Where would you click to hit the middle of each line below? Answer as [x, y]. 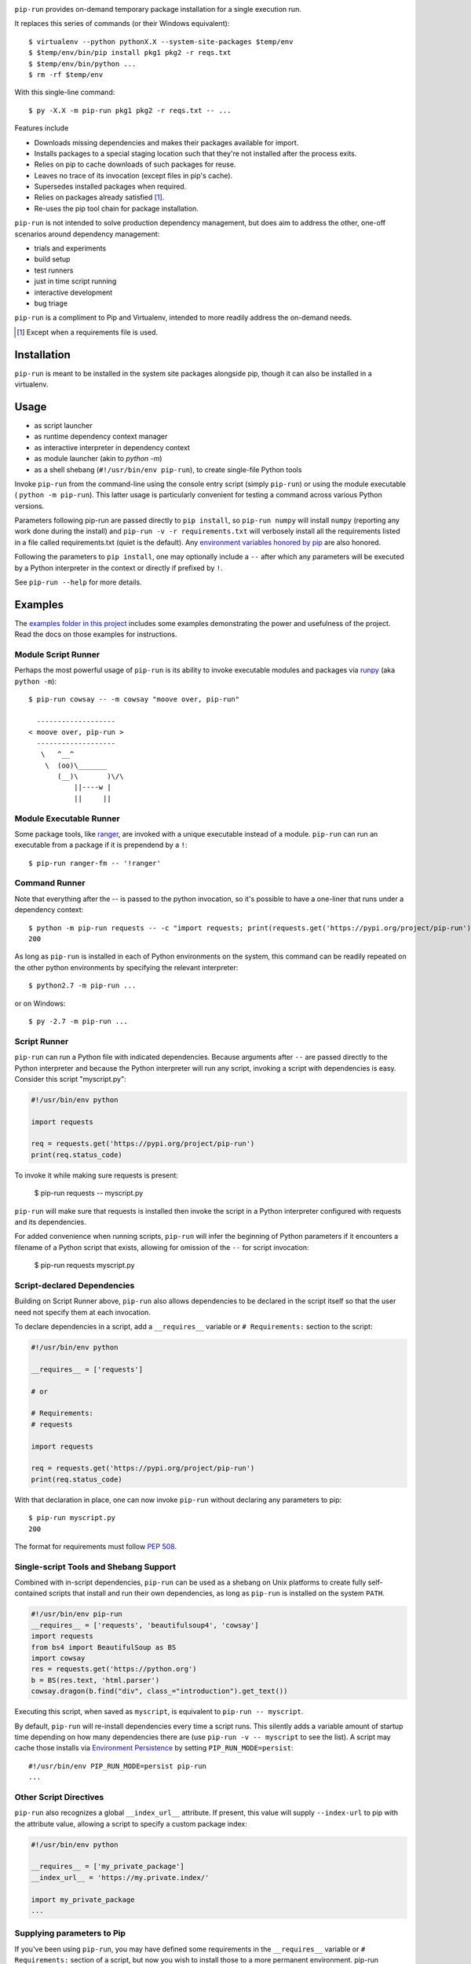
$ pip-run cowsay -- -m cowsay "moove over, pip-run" [134, 700]
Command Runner [50, 883]
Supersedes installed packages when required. [110, 187]
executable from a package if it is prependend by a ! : [101, 845]
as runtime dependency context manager [101, 437]
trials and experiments [70, 248]
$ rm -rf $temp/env [66, 74]
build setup [52, 259]
